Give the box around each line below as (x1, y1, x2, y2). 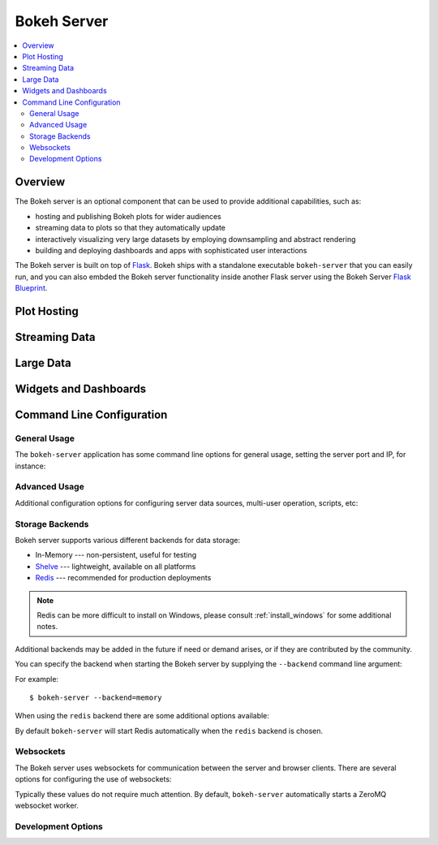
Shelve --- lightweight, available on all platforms (35, 561, 196, 571)
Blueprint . (15, 283, 48, 293)
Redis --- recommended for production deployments (35, 573, 212, 583)
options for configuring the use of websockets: (15, 774, 172, 784)
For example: (15, 674, 59, 683)
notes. (36, 622, 58, 632)
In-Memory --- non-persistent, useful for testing (35, 550, 197, 560)
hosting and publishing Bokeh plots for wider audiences (35, 211, 222, 221)
